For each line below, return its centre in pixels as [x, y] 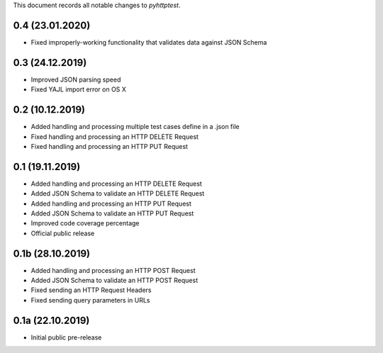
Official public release [63, 233]
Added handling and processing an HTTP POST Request [113, 270]
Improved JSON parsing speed [76, 79]
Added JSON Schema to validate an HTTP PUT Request [112, 213]
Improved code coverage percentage [85, 223]
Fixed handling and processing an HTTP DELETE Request [115, 136]
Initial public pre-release [66, 337]
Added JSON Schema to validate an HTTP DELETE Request [118, 194]
